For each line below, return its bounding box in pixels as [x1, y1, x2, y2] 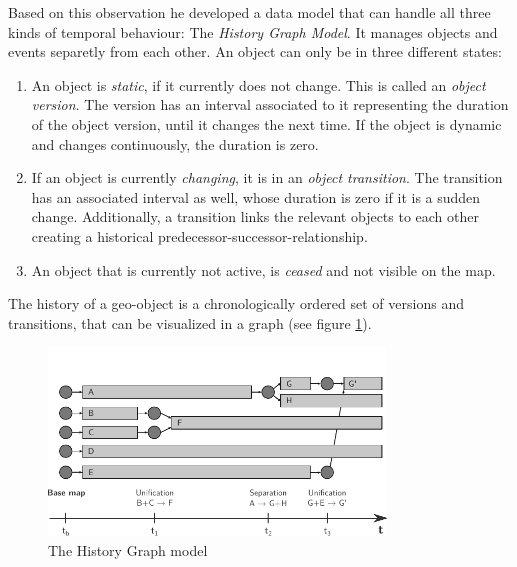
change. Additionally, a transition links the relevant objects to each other [31, 206, 479, 227]
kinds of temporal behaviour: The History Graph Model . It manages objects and [8, 21, 498, 42]
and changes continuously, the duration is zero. [31, 133, 319, 154]
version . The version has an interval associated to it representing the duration [31, 94, 509, 115]
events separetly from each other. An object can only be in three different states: [8, 41, 502, 62]
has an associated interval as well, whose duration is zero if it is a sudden [31, 186, 481, 207]
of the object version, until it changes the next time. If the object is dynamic [31, 113, 502, 134]
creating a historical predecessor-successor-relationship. [31, 225, 368, 246]
